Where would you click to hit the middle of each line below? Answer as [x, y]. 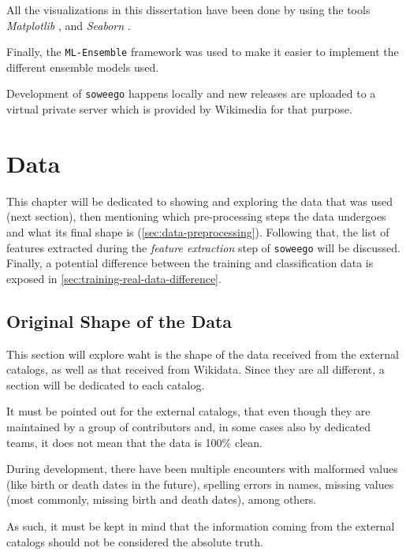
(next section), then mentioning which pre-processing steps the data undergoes [196, 216]
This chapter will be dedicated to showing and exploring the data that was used [199, 201]
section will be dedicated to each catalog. [106, 384]
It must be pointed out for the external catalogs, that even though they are [188, 411]
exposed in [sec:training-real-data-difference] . [114, 278]
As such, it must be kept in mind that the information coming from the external [201, 525]
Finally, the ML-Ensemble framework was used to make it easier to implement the [203, 52]
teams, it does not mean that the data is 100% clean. [134, 442]
